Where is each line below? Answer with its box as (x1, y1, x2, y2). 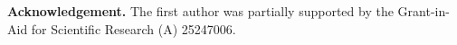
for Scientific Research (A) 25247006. (31, 19, 236, 38)
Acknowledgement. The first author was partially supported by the (7, 2, 394, 20)
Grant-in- (397, 2, 450, 20)
